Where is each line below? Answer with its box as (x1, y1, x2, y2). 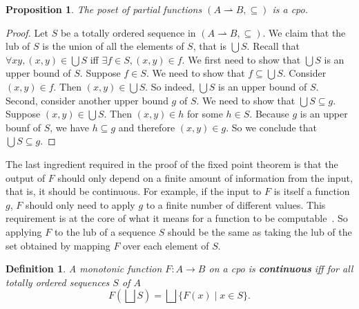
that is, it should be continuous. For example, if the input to (6, 184, 262, 198)
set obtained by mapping (6, 238, 110, 252)
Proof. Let (6, 25, 48, 39)
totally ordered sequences (6, 274, 110, 289)
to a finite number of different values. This (146, 197, 326, 212)
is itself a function (273, 184, 350, 198)
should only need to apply (25, 197, 135, 212)
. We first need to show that (182, 52, 301, 66)
